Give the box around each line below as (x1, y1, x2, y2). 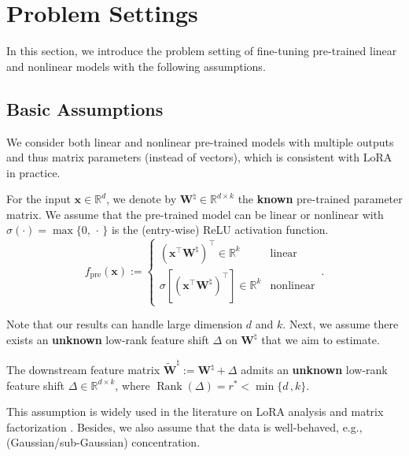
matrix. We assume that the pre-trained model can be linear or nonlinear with (6, 206, 384, 222)
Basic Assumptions (6, 96, 164, 120)
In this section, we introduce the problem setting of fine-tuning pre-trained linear (6, 43, 397, 59)
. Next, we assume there (282, 316, 399, 332)
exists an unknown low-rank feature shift (6, 331, 209, 347)
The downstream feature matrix (6, 361, 160, 378)
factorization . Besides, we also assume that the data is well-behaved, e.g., (6, 418, 363, 435)
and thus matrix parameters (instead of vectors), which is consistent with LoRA (6, 149, 392, 165)
